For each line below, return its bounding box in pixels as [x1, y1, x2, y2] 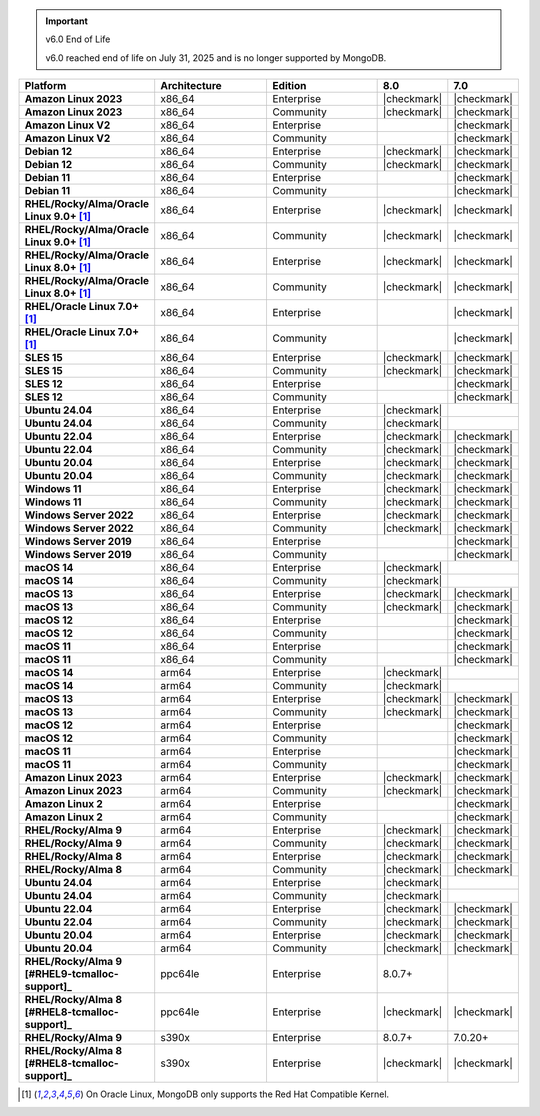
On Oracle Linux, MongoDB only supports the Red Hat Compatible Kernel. [85, 1088, 390, 1100]
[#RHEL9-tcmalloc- [24, 967, 119, 981]
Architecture [160, 79, 222, 93]
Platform [24, 79, 67, 93]
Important [45, 15, 89, 27]
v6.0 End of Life [45, 33, 111, 45]
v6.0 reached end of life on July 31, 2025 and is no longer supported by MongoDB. [45, 51, 387, 64]
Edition [272, 79, 307, 93]
